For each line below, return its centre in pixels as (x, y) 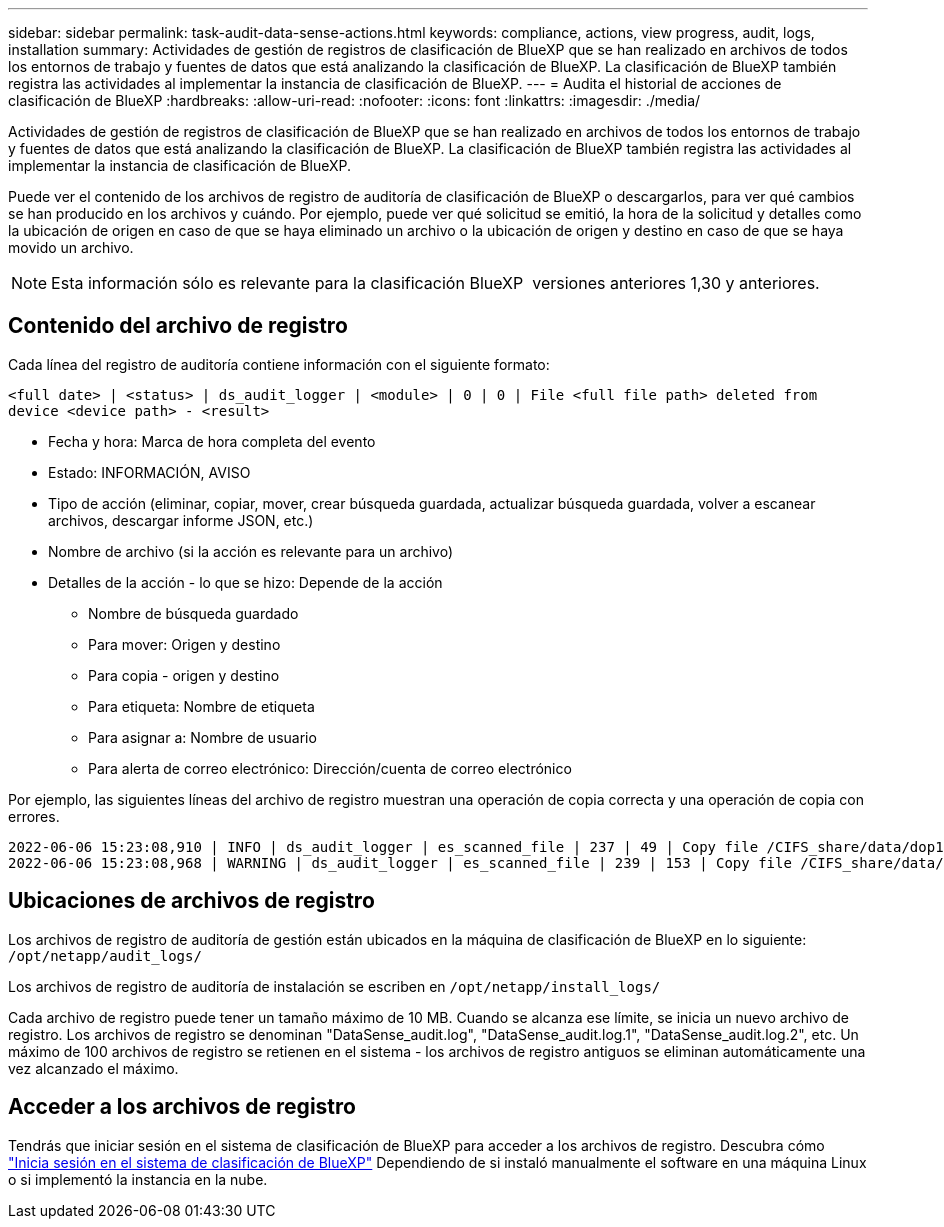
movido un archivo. (71, 247)
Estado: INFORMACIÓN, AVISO (149, 472)
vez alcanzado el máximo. (93, 1068)
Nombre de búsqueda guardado (193, 613)
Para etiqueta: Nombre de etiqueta (201, 706)
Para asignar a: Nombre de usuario (202, 737)
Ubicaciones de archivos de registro (191, 901)
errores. (34, 816)
